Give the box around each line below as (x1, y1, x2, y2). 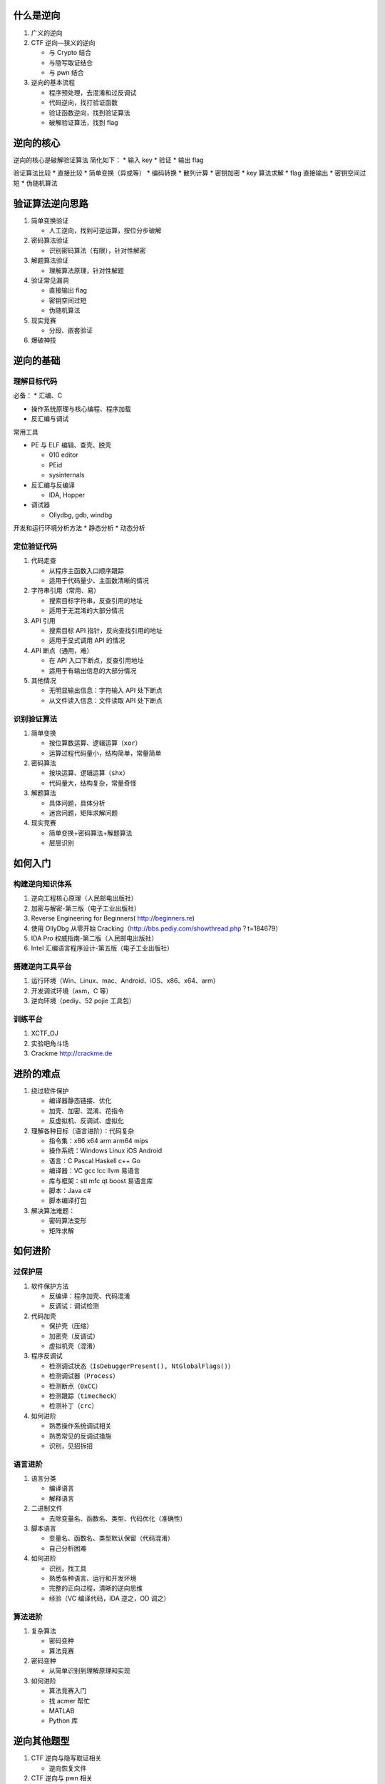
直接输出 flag (48, 286, 87, 295)
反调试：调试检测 (48, 1302, 99, 1310)
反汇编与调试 (31, 415, 69, 423)
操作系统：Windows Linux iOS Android (48, 1146, 163, 1155)
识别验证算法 (13, 714, 58, 724)
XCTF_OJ (31, 1029, 58, 1038)
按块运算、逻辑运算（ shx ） (48, 769, 130, 777)
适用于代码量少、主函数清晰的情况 (48, 577, 149, 585)
